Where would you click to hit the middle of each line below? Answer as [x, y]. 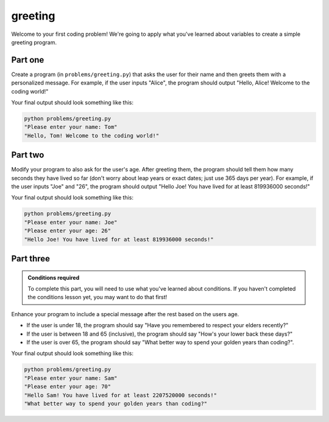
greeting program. [34, 42]
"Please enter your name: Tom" [71, 127]
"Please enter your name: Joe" [71, 222]
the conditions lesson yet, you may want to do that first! [97, 297]
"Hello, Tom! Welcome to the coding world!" [92, 136]
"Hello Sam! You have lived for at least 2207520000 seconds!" [121, 395]
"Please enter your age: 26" [68, 231]
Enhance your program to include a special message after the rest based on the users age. [125, 314]
